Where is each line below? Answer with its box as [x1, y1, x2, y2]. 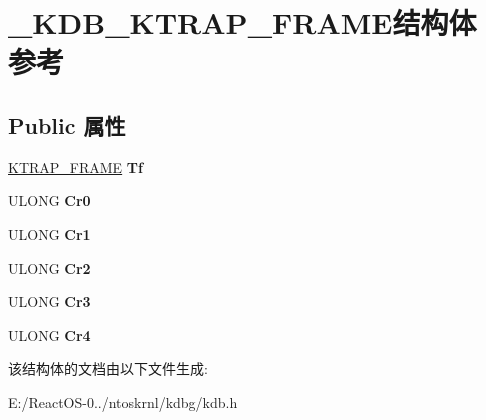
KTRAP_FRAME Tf [8, 156, 143, 177]
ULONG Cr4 [8, 324, 91, 345]
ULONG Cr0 [8, 190, 91, 211]
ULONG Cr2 [8, 257, 91, 278]
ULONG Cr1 [8, 223, 91, 244]
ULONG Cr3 [8, 291, 91, 312]
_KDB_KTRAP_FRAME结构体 [8, 2, 477, 43]
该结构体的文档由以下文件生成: [8, 358, 208, 379]
